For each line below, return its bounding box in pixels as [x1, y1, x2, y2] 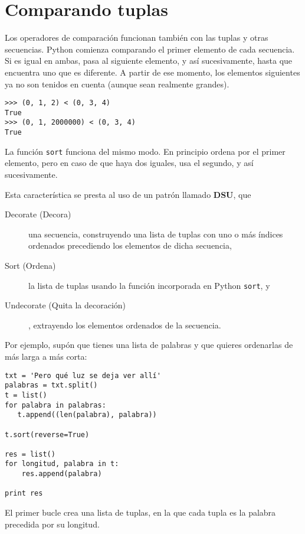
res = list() [5, 450, 55, 458]
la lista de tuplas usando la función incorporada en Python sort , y [28, 279, 270, 291]
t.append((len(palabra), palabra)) [17, 411, 157, 419]
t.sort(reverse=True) [5, 430, 90, 439]
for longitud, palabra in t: [5, 460, 119, 468]
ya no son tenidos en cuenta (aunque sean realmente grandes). [5, 77, 229, 90]
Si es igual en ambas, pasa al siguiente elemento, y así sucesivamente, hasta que [5, 54, 293, 67]
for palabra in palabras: [5, 400, 106, 409]
